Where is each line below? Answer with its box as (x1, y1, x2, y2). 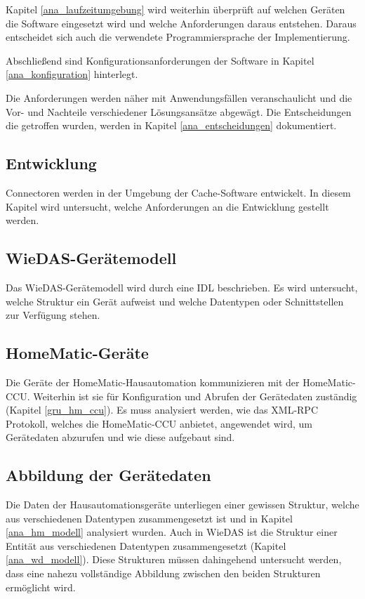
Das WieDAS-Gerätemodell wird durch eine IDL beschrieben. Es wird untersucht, (6, 279, 358, 294)
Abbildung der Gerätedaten (6, 464, 211, 486)
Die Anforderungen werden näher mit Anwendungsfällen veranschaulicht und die (6, 90, 352, 105)
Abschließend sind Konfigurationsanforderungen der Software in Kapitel (6, 53, 314, 67)
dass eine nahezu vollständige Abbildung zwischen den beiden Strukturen (6, 566, 321, 581)
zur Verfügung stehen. (6, 308, 100, 322)
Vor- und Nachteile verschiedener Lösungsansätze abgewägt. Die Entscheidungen (6, 104, 352, 119)
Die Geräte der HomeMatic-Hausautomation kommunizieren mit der (6, 374, 300, 389)
